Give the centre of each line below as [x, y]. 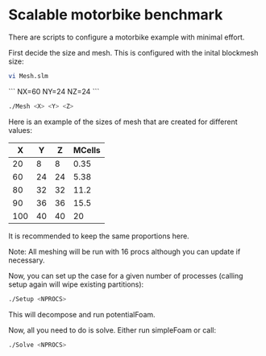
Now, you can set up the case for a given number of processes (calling [126, 275]
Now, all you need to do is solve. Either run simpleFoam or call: [112, 330]
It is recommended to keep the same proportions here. [99, 236]
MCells [87, 150]
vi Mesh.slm [28, 76]
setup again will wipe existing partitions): [76, 284]
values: [20, 130]
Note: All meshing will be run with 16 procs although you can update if [125, 251]
